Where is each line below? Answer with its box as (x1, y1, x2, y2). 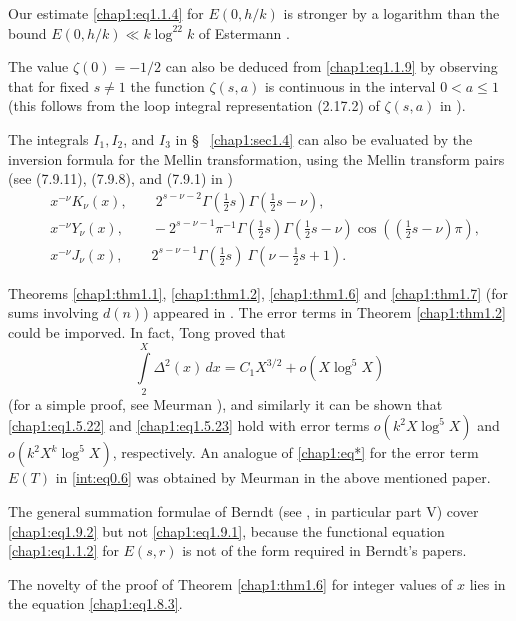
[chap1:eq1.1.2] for (8, 540, 119, 561)
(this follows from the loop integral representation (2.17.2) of (8, 95, 380, 116)
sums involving (8, 302, 99, 323)
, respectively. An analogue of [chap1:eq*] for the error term (112, 442, 479, 463)
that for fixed (8, 75, 89, 96)
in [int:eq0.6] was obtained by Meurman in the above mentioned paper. (55, 467, 491, 488)
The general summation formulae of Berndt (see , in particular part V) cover (8, 500, 479, 521)
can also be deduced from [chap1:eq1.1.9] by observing (165, 56, 498, 77)
